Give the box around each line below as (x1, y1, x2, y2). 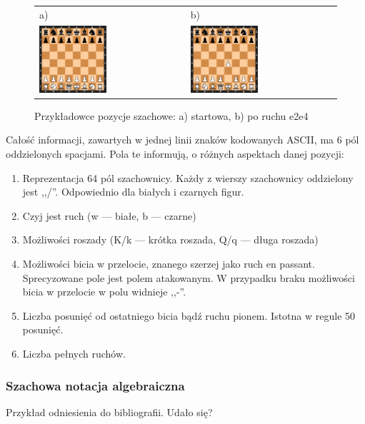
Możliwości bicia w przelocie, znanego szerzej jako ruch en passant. (22, 256, 315, 271)
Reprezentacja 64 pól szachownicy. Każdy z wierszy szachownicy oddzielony (22, 170, 354, 185)
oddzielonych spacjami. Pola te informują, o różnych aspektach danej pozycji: (6, 146, 344, 161)
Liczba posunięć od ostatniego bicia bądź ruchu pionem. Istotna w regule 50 (22, 308, 356, 323)
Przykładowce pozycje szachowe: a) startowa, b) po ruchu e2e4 (34, 108, 309, 123)
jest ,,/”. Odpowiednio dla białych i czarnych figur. (22, 184, 244, 199)
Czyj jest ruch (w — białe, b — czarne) (22, 208, 196, 223)
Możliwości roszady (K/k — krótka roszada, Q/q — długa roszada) (22, 232, 319, 247)
